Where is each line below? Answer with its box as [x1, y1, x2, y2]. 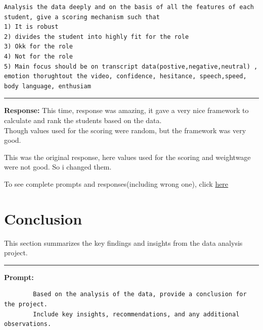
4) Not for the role [4, 52, 73, 60]
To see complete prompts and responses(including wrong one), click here [4, 178, 229, 189]
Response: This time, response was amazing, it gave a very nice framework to [4, 105, 249, 116]
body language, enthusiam [4, 82, 91, 90]
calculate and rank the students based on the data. [4, 115, 162, 125]
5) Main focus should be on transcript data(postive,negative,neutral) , [4, 63, 258, 70]
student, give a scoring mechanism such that [4, 13, 160, 21]
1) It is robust [4, 23, 59, 31]
